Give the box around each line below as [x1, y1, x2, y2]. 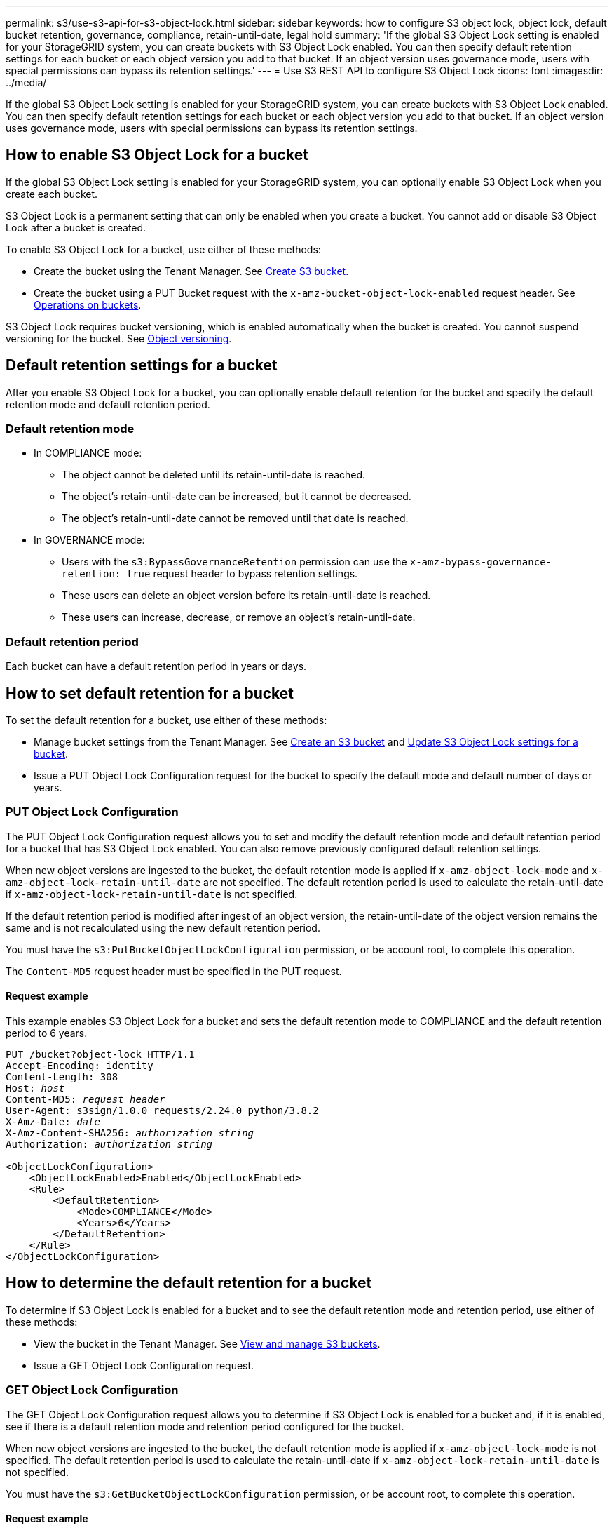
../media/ [6, 76, 47, 88]
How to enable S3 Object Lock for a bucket [6, 146, 308, 164]
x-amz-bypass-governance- [409, 556, 552, 568]
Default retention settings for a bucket [6, 356, 278, 375]
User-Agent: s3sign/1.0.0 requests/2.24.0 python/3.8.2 [6, 1105, 319, 1116]
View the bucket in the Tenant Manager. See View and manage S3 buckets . [34, 1337, 381, 1350]
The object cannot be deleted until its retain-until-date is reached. [62, 469, 366, 481]
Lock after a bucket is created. [6, 221, 146, 234]
